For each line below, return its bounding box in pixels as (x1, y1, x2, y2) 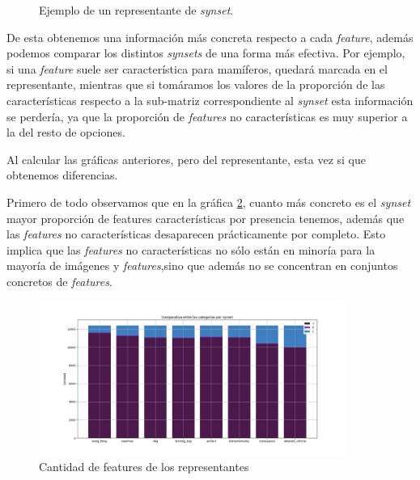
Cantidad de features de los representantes (39, 457, 249, 474)
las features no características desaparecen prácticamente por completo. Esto (6, 225, 386, 242)
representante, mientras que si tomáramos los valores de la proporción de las (6, 76, 385, 93)
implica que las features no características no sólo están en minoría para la (6, 241, 375, 258)
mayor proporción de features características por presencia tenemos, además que (6, 209, 405, 226)
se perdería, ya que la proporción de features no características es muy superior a (6, 107, 408, 124)
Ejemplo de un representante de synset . (39, 2, 234, 18)
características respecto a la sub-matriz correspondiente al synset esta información (6, 91, 414, 108)
